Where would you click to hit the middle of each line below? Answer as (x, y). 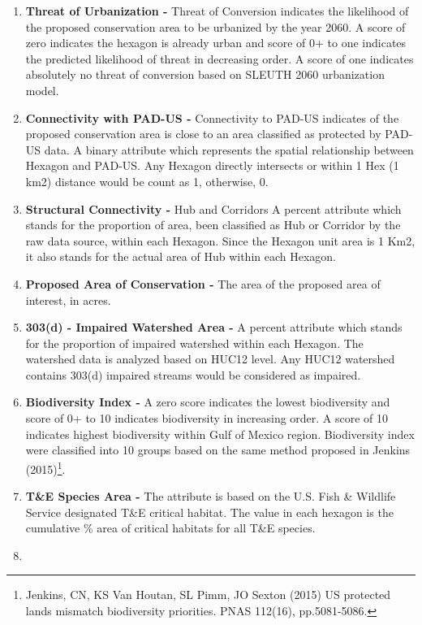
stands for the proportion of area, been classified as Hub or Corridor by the (213, 225)
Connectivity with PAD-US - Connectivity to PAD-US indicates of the (212, 117)
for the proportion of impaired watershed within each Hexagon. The (194, 343)
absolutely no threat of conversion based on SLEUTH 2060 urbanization (205, 74)
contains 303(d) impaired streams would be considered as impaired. (193, 374)
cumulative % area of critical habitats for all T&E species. (170, 528)
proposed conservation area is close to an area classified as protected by (203, 134)
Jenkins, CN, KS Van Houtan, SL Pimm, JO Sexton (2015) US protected (208, 595)
